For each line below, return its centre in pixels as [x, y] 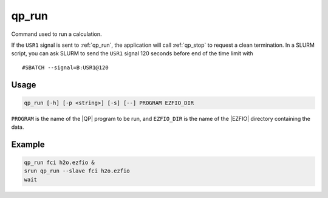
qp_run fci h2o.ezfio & [60, 163]
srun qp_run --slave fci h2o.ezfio [77, 171]
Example [28, 144]
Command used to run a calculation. [57, 34]
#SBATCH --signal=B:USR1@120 [65, 67]
